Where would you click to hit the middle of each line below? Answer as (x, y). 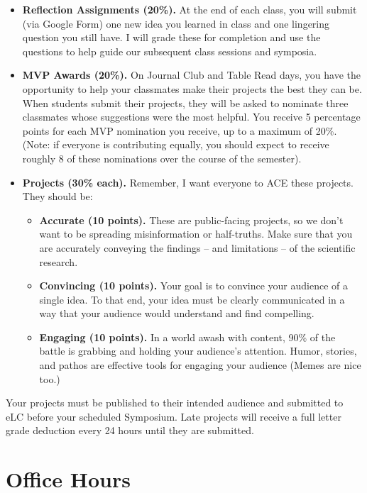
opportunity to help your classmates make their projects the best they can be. (192, 88)
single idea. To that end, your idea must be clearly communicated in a (192, 299)
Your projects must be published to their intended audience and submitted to (175, 403)
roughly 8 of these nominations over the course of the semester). (162, 158)
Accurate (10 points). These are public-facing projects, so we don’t (191, 220)
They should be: (57, 196)
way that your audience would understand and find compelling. (177, 313)
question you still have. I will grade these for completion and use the (171, 37)
